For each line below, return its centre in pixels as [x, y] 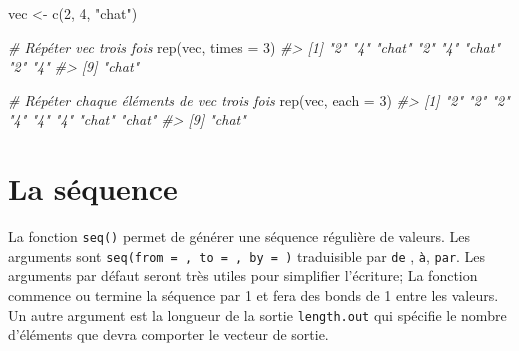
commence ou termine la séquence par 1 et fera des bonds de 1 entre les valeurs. [253, 295]
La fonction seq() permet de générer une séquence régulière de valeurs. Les [239, 236]
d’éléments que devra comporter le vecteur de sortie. [168, 334]
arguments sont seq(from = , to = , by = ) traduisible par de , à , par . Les [247, 255]
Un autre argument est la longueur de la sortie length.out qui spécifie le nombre [257, 314]
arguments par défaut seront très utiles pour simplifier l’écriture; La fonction [243, 275]
